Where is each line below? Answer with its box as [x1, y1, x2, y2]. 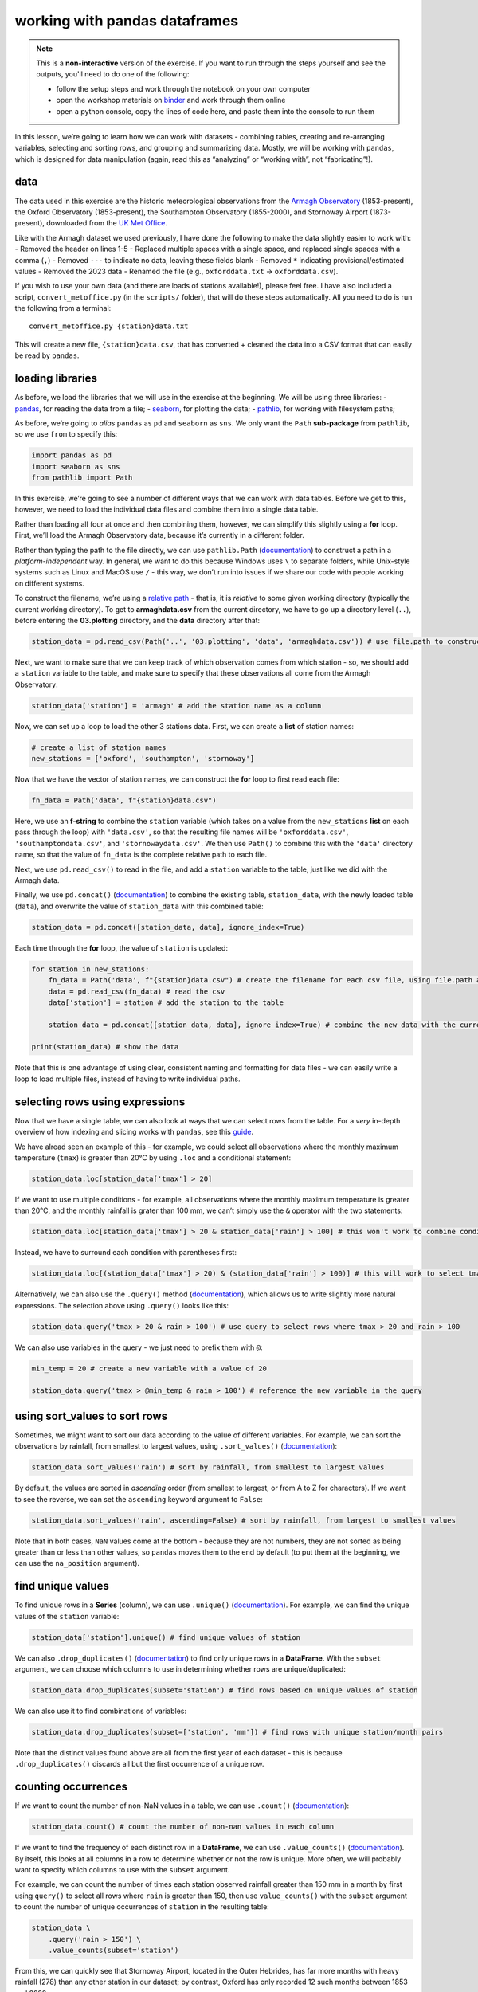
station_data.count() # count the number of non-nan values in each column [31, 1822, 335, 1832]
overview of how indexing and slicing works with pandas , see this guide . [14, 1127, 254, 1137]
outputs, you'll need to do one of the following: [36, 69, 190, 79]
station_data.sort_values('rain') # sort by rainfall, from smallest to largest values [31, 1463, 385, 1472]
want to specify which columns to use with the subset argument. [14, 1865, 230, 1874]
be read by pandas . [14, 351, 80, 360]
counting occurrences [14, 1780, 127, 1794]
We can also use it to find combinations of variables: [14, 1706, 187, 1716]
